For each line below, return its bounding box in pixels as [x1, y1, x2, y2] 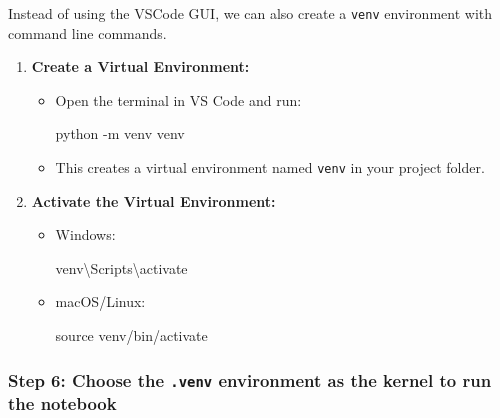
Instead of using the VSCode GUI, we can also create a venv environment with [8, 3, 493, 23]
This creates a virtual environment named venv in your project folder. [55, 157, 485, 178]
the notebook [8, 391, 117, 416]
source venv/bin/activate [55, 325, 208, 346]
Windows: [55, 224, 116, 245]
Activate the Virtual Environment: [31, 190, 276, 211]
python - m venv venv [55, 123, 185, 144]
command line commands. [8, 22, 167, 43]
